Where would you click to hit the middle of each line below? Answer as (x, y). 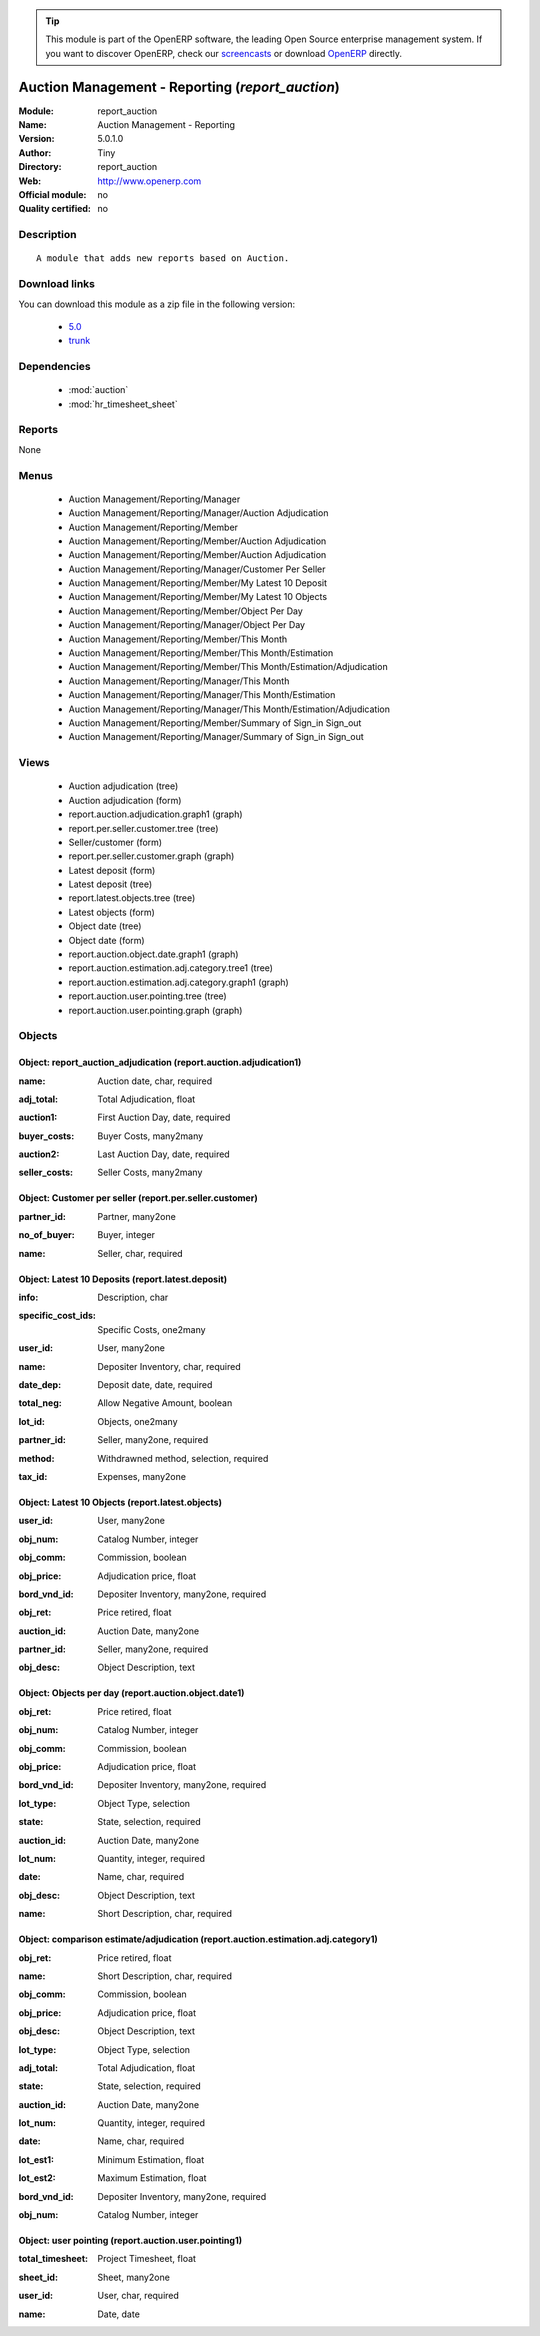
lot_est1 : (36, 2159)
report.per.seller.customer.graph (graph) (151, 856)
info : (28, 1297)
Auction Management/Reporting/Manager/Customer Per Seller (197, 569)
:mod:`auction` (98, 390)
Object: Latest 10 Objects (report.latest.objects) (120, 1502)
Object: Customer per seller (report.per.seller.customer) (138, 1198)
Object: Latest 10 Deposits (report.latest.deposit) (123, 1279)
